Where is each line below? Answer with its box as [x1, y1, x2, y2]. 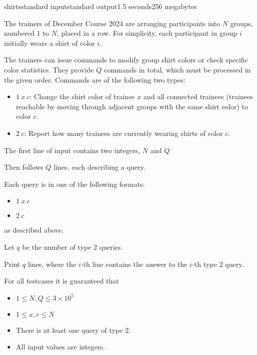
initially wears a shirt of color [4, 37, 95, 48]
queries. [99, 241, 123, 252]
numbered [4, 28, 35, 38]
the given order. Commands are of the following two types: [4, 74, 185, 85]
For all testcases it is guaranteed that [4, 275, 119, 286]
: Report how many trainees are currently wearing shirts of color [24, 127, 223, 138]
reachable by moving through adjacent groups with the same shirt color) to [16, 101, 248, 111]
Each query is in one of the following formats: [4, 178, 145, 189]
